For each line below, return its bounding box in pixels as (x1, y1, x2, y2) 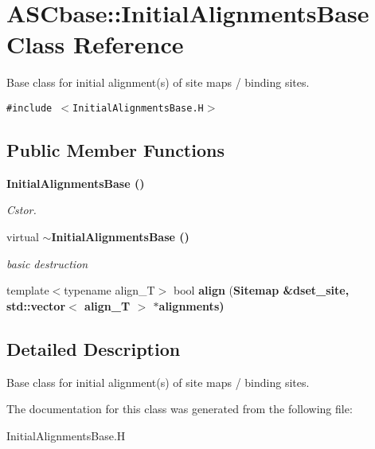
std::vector (6, 297, 66, 314)
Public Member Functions (6, 137, 225, 162)
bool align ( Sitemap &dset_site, (173, 282, 350, 299)
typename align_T (64, 282, 155, 299)
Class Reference (6, 28, 184, 61)
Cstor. (6, 201, 37, 218)
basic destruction (6, 255, 88, 271)
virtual (6, 228, 39, 244)
